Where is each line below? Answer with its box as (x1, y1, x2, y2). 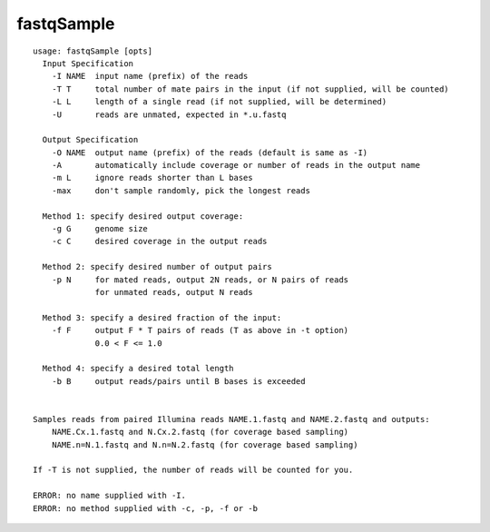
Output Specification (42, 134, 139, 145)
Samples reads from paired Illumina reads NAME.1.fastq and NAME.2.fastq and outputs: (33, 414, 430, 424)
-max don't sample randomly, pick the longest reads (51, 185, 310, 195)
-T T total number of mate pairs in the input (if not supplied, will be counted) (51, 84, 449, 94)
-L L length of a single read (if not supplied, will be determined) (51, 96, 387, 107)
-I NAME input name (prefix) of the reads (51, 71, 249, 82)
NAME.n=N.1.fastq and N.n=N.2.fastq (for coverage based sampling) (51, 439, 358, 449)
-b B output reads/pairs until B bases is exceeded (51, 376, 306, 386)
